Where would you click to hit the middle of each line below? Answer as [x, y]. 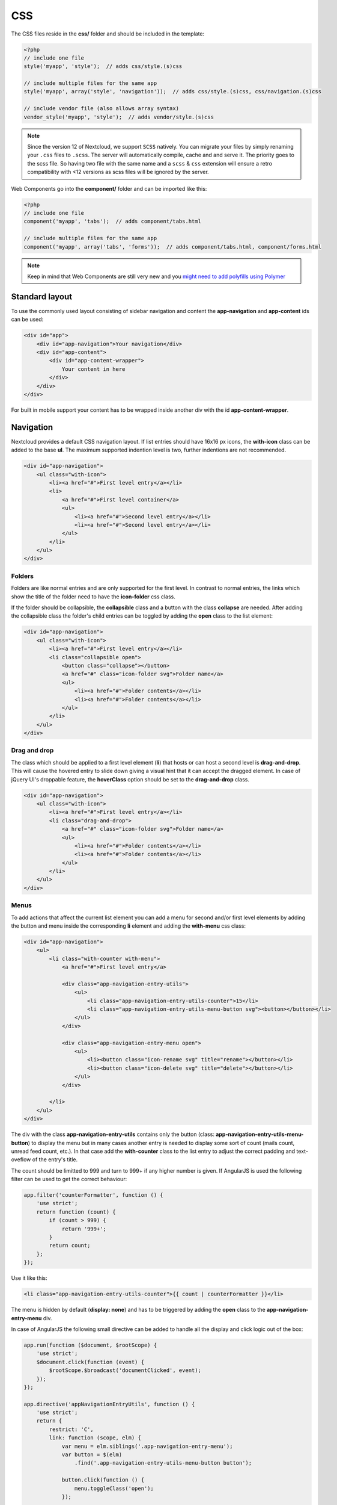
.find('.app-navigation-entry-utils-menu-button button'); [163, 1463]
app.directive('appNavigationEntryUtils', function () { [109, 1404]
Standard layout [41, 296]
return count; [70, 1246]
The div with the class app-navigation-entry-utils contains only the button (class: [113, 1134]
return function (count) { [76, 1212]
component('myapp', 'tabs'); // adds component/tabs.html [112, 222]
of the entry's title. [55, 1159]
